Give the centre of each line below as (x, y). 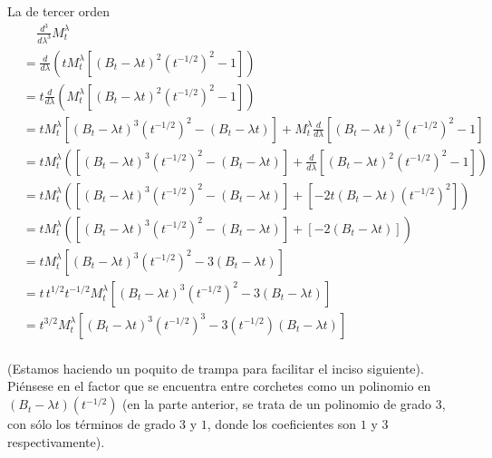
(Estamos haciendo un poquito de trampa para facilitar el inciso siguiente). (216, 368)
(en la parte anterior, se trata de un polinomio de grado (277, 404)
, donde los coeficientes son (282, 424)
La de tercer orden (59, 11)
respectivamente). (56, 441)
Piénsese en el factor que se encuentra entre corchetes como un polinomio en (219, 386)
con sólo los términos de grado (92, 424)
